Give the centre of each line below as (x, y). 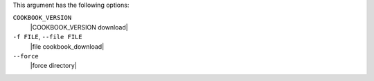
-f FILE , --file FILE (47, 37)
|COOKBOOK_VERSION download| (79, 27)
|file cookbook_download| (67, 46)
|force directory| (54, 66)
